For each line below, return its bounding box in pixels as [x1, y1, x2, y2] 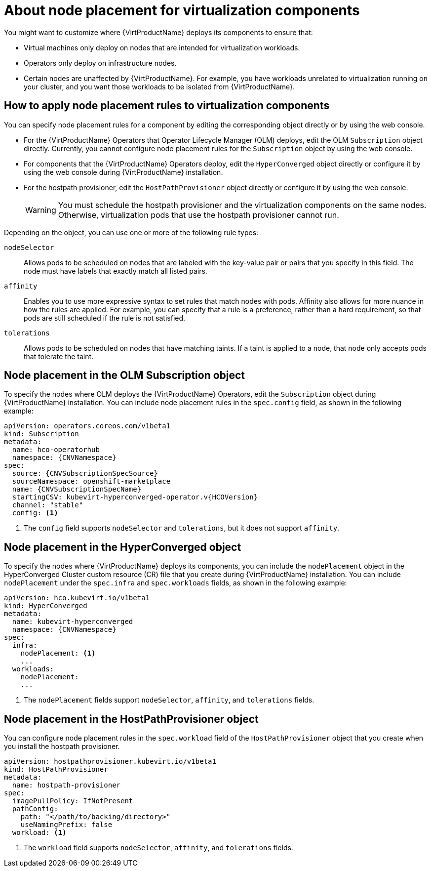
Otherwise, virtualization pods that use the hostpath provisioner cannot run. [58, 209, 339, 220]
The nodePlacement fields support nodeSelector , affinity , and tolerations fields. [24, 696, 314, 705]
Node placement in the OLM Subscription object [4, 369, 245, 382]
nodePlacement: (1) [20, 649, 96, 658]
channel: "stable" [12, 501, 83, 509]
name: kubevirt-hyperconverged [12, 618, 133, 626]
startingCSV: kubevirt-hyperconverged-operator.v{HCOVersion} [12, 493, 258, 501]
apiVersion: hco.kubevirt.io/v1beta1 [4, 594, 150, 602]
